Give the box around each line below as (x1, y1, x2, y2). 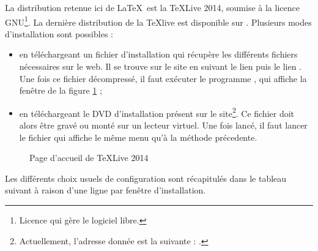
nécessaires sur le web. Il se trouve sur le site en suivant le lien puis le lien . (19, 60, 301, 73)
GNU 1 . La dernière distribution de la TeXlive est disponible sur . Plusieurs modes (5, 13, 312, 28)
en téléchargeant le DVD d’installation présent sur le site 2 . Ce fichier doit (19, 105, 295, 119)
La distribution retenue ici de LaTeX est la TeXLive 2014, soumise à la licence (5, 1, 300, 13)
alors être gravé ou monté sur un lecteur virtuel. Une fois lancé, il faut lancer (19, 119, 308, 132)
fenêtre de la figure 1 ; (19, 84, 102, 97)
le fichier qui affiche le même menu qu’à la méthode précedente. (19, 130, 257, 143)
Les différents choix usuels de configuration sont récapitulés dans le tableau (5, 171, 287, 184)
